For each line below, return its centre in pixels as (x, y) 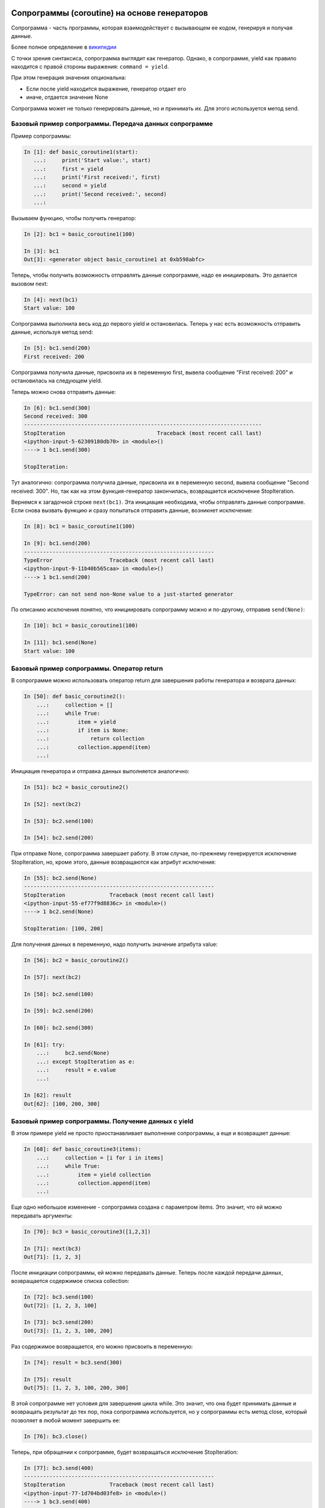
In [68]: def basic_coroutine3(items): (82, 1149)
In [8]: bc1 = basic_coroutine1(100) (79, 527)
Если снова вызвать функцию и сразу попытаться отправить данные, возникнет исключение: (132, 510)
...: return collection (90, 739)
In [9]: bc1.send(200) (57, 543)
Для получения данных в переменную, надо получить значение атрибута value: (114, 945)
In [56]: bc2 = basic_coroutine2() (76, 960)
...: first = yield (68, 169)
